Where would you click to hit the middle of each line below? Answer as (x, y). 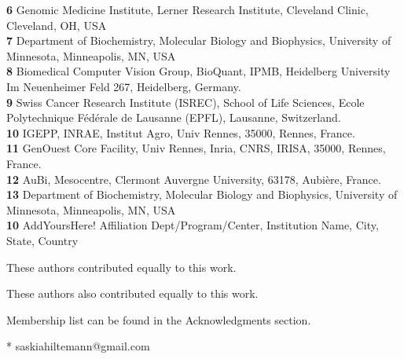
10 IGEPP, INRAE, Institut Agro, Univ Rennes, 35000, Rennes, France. (181, 132)
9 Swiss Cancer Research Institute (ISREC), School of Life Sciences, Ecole (185, 102)
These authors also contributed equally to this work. (132, 293)
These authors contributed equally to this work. (121, 267)
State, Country (42, 240)
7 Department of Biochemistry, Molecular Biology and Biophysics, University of (199, 40)
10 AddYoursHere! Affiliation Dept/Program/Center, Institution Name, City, (193, 225)
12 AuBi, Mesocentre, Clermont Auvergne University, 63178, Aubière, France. (194, 179)
